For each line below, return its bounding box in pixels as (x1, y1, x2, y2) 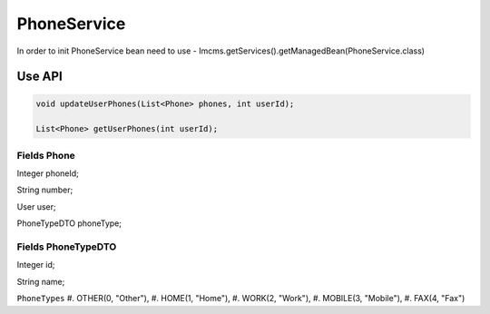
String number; (16, 184, 73, 195)
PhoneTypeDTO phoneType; (16, 218, 122, 229)
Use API (16, 69, 63, 84)
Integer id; (16, 260, 55, 270)
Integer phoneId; (16, 168, 79, 179)
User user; (16, 201, 56, 212)
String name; (16, 276, 65, 287)
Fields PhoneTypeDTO (16, 240, 117, 253)
